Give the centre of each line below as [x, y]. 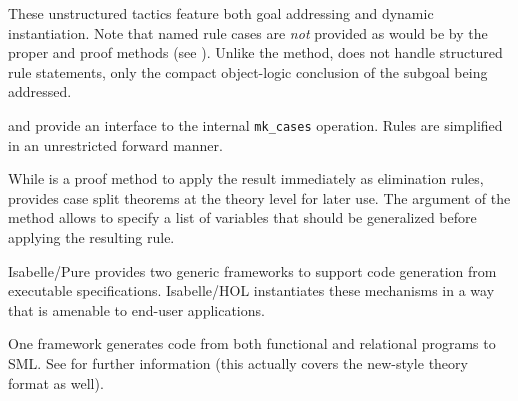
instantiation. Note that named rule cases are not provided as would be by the [248, 32]
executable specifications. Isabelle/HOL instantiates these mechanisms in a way [251, 290]
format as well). [56, 382]
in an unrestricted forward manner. [115, 144]
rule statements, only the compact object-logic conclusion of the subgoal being [248, 71]
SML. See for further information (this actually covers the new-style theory [238, 362]
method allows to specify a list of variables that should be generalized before [242, 217]
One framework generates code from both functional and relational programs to [252, 343]
